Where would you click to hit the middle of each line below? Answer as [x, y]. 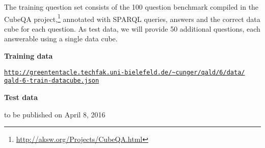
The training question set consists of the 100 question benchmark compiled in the [131, 7]
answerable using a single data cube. [61, 39]
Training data [29, 56]
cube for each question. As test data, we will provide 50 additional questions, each [132, 28]
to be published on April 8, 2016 [55, 114]
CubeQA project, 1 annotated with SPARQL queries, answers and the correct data [132, 18]
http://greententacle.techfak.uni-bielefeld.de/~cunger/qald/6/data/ [125, 72]
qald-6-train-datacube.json [52, 81]
